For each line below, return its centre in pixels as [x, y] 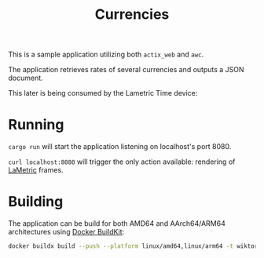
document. [26, 78]
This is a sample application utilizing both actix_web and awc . [106, 55]
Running [36, 125]
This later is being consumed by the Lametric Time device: [103, 93]
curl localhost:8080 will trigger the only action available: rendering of [122, 162]
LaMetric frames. [36, 170]
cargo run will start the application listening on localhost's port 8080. [120, 147]
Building [36, 202]
